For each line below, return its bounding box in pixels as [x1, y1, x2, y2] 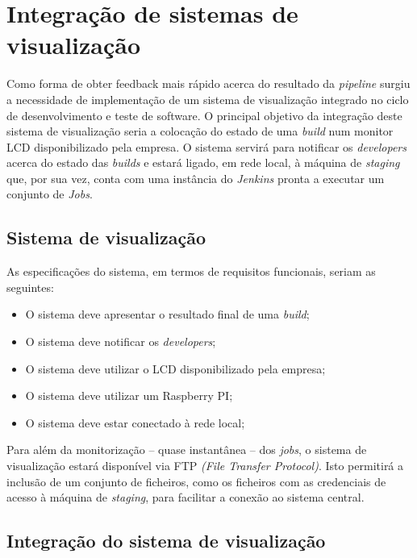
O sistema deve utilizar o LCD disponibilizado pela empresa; [25, 360, 326, 377]
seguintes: [6, 278, 54, 295]
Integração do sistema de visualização [6, 528, 326, 553]
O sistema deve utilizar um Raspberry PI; [25, 387, 233, 404]
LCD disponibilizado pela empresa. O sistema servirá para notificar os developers [6, 138, 407, 155]
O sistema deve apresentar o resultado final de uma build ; [25, 306, 310, 323]
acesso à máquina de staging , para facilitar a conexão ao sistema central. [6, 489, 365, 506]
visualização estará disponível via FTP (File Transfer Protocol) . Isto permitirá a [6, 457, 404, 474]
